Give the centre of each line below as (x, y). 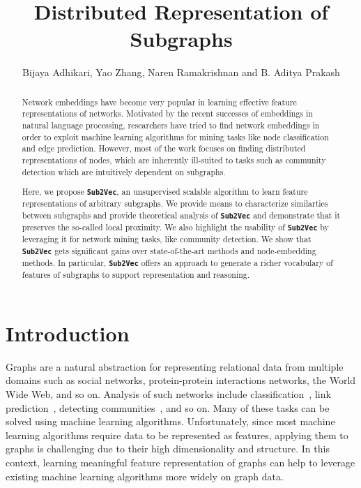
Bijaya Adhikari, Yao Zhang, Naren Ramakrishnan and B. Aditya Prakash (181, 72)
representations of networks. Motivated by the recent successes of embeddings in (167, 113)
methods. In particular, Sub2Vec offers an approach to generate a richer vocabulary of (177, 263)
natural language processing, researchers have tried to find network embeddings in (171, 125)
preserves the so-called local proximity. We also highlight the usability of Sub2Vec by (175, 227)
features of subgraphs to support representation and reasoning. (136, 275)
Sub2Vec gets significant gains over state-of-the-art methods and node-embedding (169, 250)
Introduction (68, 333)
